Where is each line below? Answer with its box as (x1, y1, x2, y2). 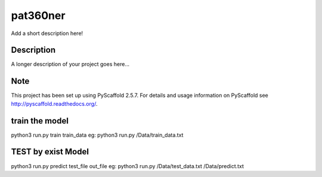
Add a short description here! (11, 30, 83, 37)
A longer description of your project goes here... (11, 61, 129, 68)
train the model (11, 116, 69, 126)
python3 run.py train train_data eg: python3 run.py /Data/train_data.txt (11, 131, 184, 138)
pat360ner (11, 9, 66, 22)
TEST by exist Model (11, 147, 89, 157)
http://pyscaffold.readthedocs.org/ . (11, 100, 98, 107)
